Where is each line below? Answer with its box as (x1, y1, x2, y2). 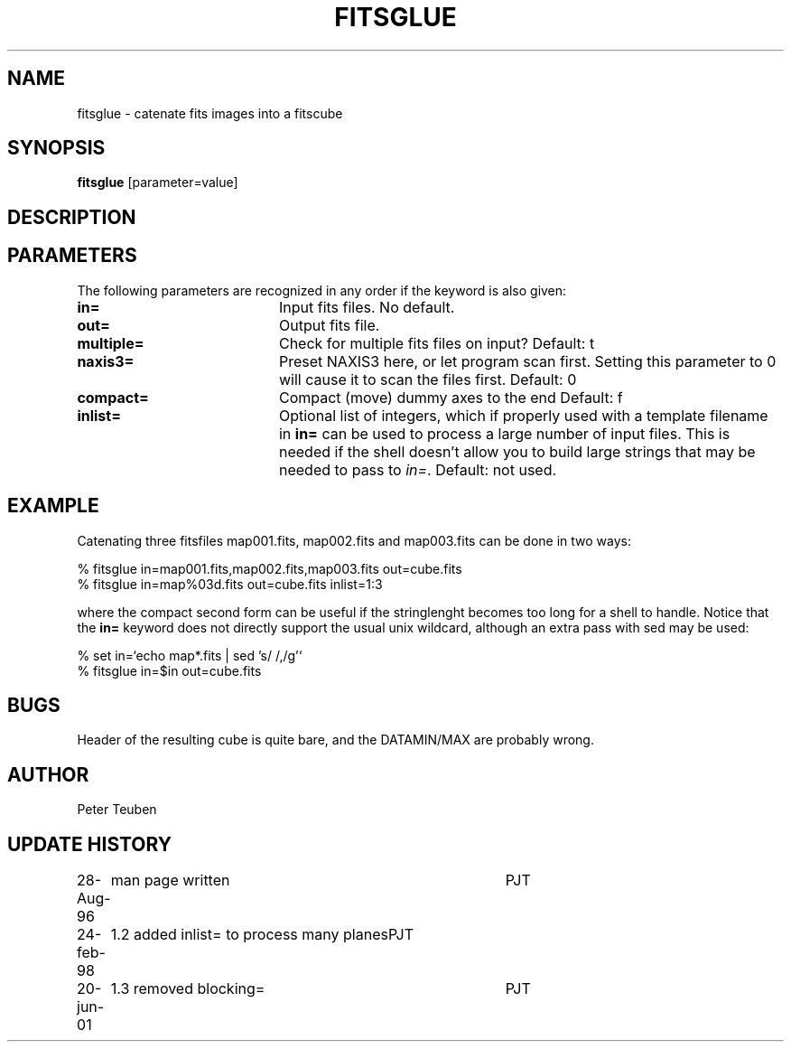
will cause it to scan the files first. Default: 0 (278, 370, 577, 389)
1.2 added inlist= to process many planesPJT (110, 925, 414, 944)
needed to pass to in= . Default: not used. (278, 460, 557, 479)
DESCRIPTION (7, 205, 136, 229)
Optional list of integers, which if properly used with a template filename (278, 406, 768, 425)
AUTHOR (7, 763, 89, 786)
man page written (110, 871, 230, 890)
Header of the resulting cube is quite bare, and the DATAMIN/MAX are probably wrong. (77, 732, 594, 748)
